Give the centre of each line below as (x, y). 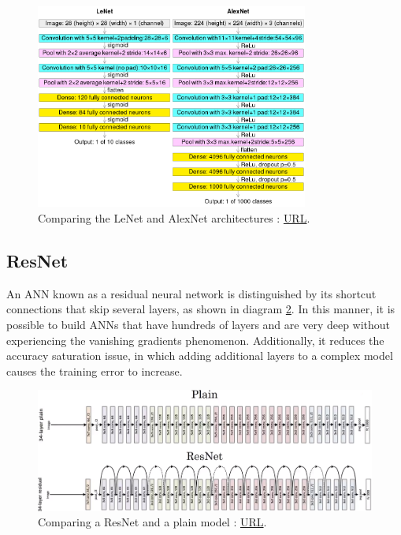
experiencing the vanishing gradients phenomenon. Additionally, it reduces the (195, 340)
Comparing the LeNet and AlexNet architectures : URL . (174, 217)
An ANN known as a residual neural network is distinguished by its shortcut (191, 293)
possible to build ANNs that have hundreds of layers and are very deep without (199, 324)
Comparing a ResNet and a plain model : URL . (152, 522)
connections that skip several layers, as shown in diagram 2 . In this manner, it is (201, 309)
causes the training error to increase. (95, 370)
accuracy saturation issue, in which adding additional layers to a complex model (200, 355)
